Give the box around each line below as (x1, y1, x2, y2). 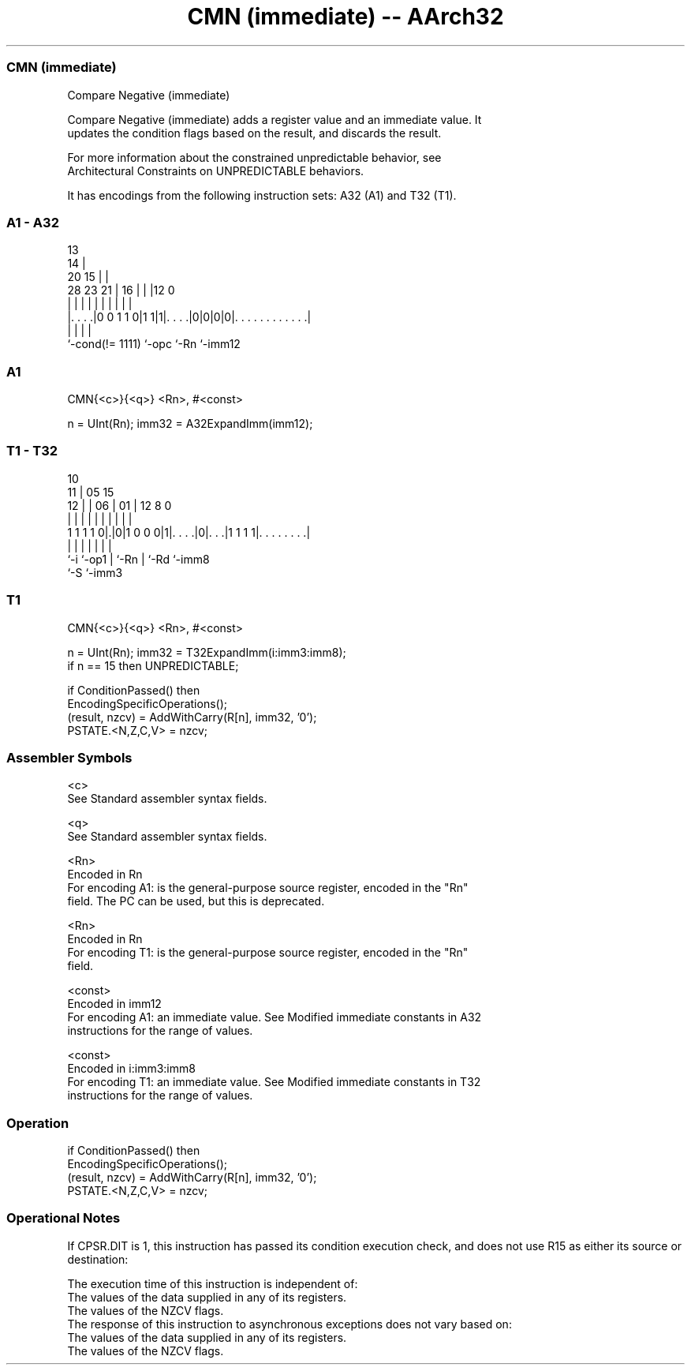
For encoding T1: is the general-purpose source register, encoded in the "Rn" (67, 946, 469, 960)
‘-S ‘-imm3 (67, 565, 123, 579)
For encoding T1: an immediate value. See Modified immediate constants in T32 (67, 1075, 481, 1089)
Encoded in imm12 (67, 997, 162, 1011)
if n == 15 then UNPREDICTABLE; (67, 658, 239, 672)
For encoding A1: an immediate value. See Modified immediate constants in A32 (67, 1010, 482, 1025)
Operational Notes (6, 1210, 121, 1227)
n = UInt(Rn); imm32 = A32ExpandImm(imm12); (67, 417, 313, 430)
